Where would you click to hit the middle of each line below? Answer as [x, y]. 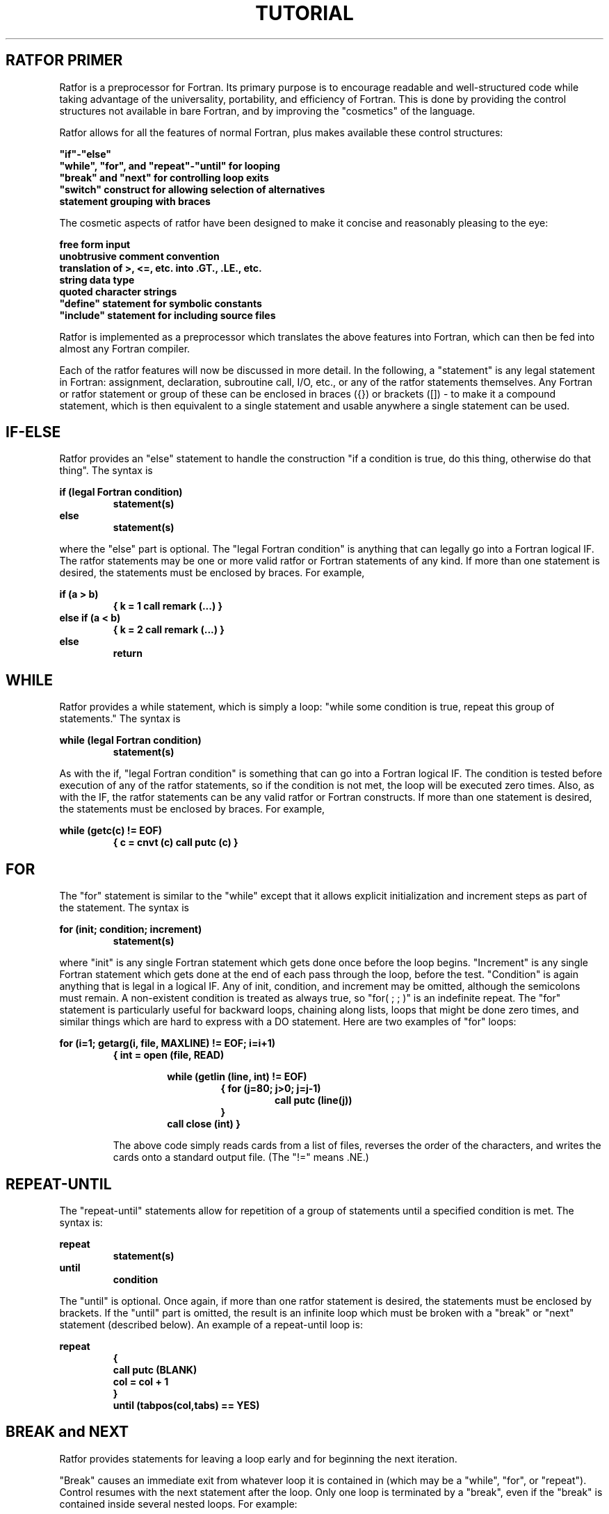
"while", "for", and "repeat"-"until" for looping [170, 165]
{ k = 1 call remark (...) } [168, 606]
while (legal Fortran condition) [130, 740]
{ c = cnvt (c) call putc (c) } [176, 843]
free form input [95, 244]
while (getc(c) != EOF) [111, 831]
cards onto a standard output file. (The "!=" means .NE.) [241, 1157]
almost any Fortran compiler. [125, 348]
